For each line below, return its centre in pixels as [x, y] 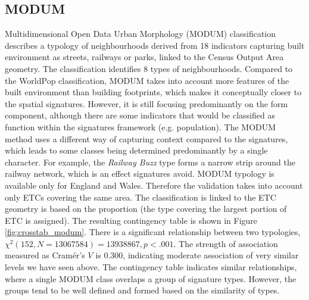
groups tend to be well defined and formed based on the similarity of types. [142, 290]
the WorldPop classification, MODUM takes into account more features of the [147, 80]
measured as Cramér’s [45, 255]
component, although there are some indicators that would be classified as [140, 115]
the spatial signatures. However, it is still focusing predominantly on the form [146, 103]
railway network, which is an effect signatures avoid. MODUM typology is [140, 174]
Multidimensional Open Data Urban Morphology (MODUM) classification [140, 34]
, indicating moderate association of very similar [211, 255]
